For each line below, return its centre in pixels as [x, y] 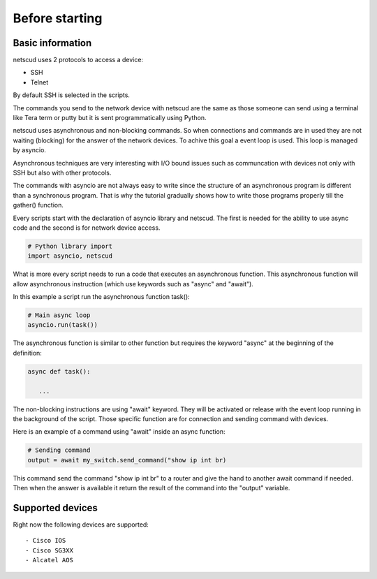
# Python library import [70, 246]
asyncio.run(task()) [62, 325]
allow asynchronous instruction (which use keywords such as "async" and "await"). [133, 284]
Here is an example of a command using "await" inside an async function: [119, 432]
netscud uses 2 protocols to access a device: [78, 60]
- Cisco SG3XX [49, 550]
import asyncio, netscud [70, 256]
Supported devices [55, 507]
